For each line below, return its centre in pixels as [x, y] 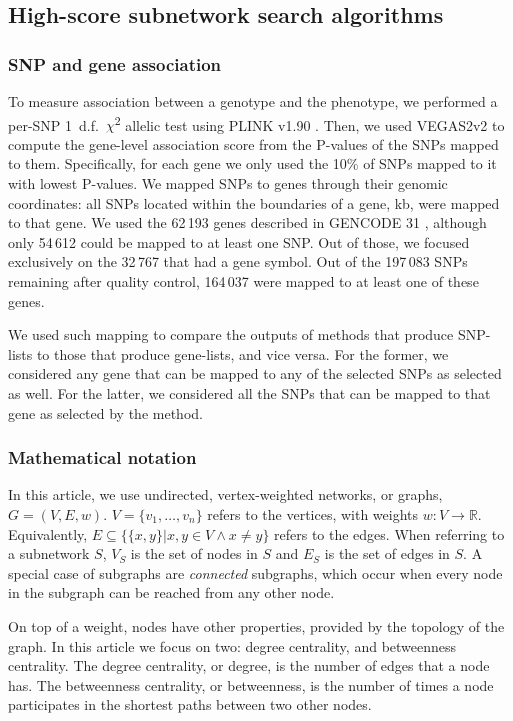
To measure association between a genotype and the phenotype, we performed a [253, 101]
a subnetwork [49, 553]
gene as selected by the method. [105, 412]
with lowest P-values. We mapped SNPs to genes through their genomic [228, 183]
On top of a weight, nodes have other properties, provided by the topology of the [256, 625]
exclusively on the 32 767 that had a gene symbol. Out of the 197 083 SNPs [238, 261]
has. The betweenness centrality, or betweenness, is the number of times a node [251, 684]
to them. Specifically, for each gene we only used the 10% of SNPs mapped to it [252, 163]
